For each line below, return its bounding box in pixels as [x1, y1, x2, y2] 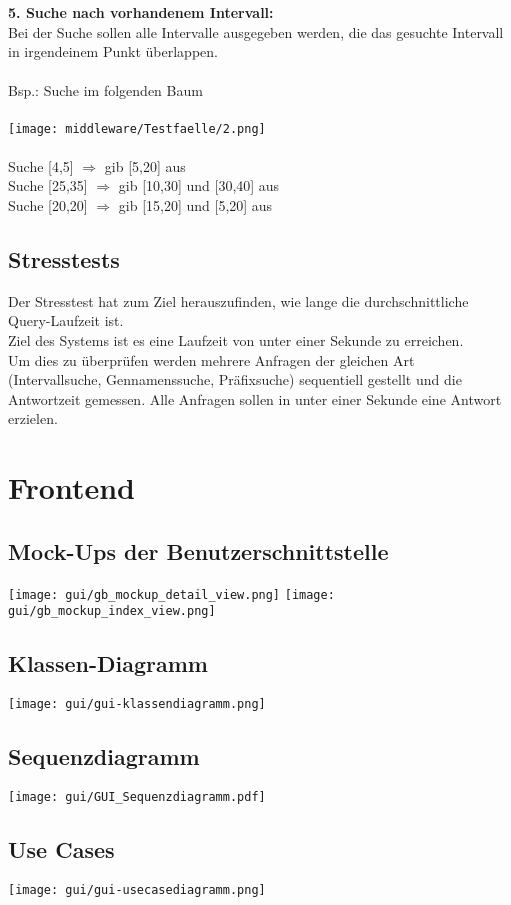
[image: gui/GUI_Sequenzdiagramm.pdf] [8, 789, 266, 804]
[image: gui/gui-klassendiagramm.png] [8, 697, 266, 712]
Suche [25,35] [8, 175, 88, 196]
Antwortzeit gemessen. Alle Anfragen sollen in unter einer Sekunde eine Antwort [8, 388, 502, 409]
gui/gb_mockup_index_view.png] [8, 604, 216, 619]
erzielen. [8, 408, 58, 429]
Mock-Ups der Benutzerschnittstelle [8, 535, 389, 566]
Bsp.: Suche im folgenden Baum [8, 80, 203, 101]
